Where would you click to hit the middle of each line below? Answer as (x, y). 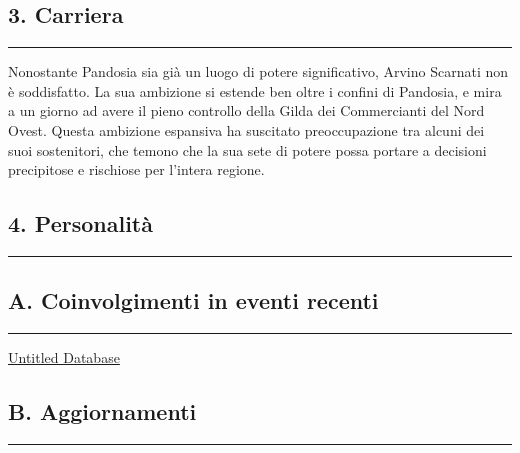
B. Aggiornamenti (102, 411)
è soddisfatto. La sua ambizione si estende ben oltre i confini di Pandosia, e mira (255, 90)
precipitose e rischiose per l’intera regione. (136, 169)
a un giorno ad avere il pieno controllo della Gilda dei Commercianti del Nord (246, 110)
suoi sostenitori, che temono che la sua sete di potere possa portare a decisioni (247, 149)
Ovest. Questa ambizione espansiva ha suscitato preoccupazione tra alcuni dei (246, 129)
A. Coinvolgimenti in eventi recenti (193, 300)
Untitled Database (64, 357)
